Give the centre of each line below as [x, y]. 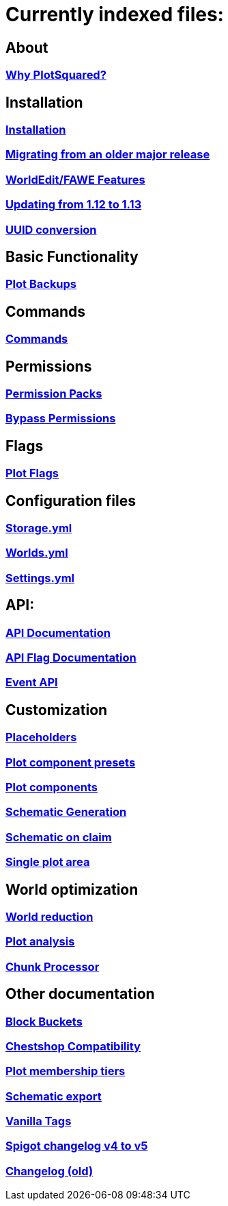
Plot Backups [41, 284]
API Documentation [58, 632]
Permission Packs [54, 394]
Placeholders [41, 737]
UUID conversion [51, 229]
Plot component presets [71, 762]
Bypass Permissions [61, 419]
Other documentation [80, 994]
